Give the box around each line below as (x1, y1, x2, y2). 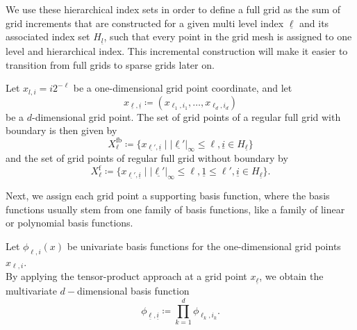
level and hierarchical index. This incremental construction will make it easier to (6, 44, 348, 58)
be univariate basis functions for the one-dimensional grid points (67, 239, 341, 253)
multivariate (6, 283, 57, 298)
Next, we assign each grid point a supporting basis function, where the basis (6, 188, 330, 203)
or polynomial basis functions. (6, 215, 133, 230)
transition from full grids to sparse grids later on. (6, 57, 215, 72)
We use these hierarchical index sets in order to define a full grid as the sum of (6, 2, 341, 16)
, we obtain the (259, 269, 324, 283)
